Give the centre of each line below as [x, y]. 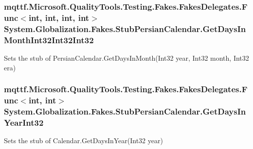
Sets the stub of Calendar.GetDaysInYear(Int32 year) [83, 141]
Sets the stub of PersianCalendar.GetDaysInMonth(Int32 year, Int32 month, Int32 [126, 58]
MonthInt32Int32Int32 [49, 40]
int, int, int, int [59, 17]
